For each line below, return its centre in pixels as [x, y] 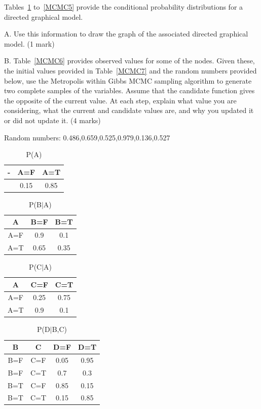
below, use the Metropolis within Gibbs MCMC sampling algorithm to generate [128, 80]
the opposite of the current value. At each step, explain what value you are [120, 100]
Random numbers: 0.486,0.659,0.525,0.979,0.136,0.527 [87, 137]
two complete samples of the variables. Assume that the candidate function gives [129, 90]
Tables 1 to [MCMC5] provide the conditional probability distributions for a [124, 7]
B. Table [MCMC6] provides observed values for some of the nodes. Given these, [129, 61]
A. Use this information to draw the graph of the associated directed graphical [126, 34]
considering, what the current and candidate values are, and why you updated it [129, 110]
